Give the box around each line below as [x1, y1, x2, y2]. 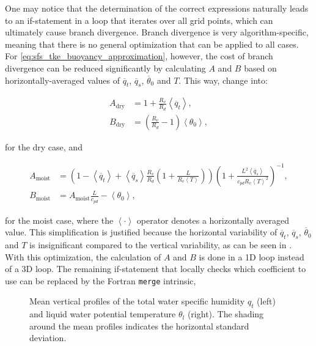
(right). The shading [187, 307, 264, 320]
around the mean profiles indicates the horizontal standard [29, 319, 249, 332]
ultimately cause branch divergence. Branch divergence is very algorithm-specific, [5, 26, 309, 39]
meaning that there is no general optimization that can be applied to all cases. [5, 37, 299, 50]
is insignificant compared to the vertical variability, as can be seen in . [29, 238, 292, 251]
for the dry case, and [5, 140, 83, 153]
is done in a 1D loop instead [199, 250, 304, 263]
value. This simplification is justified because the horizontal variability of [5, 226, 277, 238]
